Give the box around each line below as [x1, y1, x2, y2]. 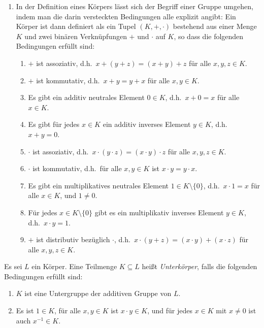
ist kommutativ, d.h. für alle [32, 163, 122, 174]
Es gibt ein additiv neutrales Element [28, 92, 145, 103]
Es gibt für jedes [28, 119, 80, 129]
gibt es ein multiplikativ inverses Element [94, 207, 224, 217]
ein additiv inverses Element [103, 119, 191, 129]
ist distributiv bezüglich [36, 234, 110, 245]
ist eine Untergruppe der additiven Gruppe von [24, 288, 172, 299]
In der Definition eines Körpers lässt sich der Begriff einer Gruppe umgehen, [16, 1, 253, 11]
